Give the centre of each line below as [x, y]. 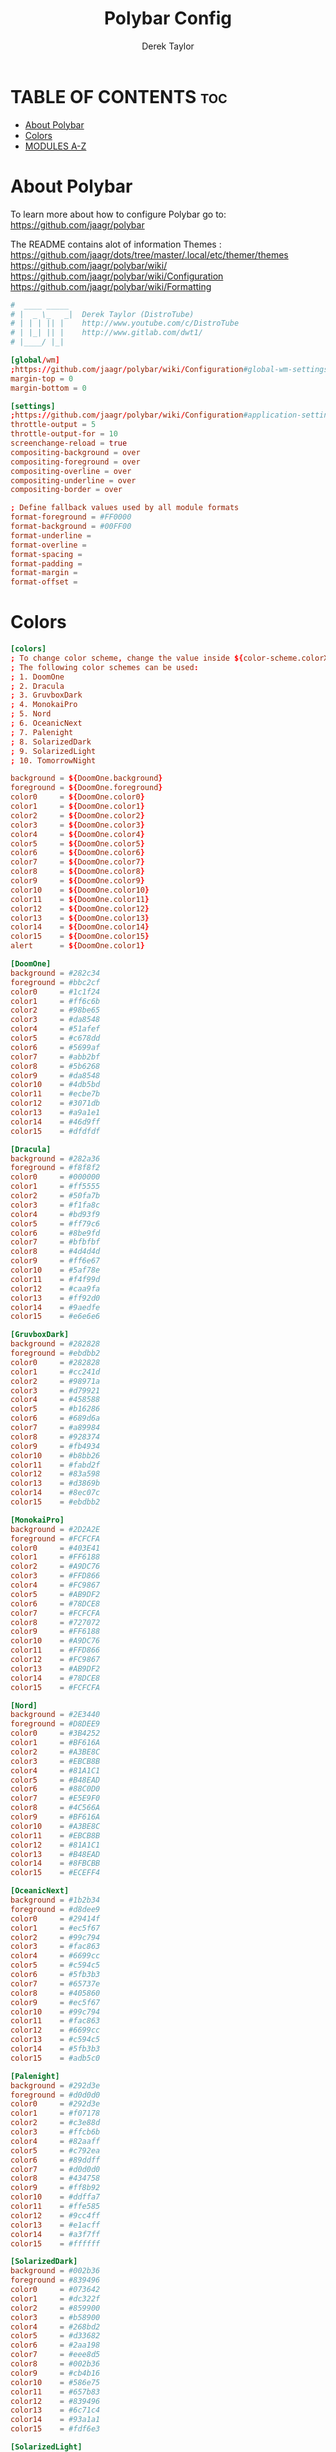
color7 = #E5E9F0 [55, 1798]
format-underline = [51, 535]
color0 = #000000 [55, 1177]
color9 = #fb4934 [55, 1446]
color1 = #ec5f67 [55, 1928]
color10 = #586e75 [55, 2382]
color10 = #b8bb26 [55, 1455]
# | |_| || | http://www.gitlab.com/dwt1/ [106, 333]
